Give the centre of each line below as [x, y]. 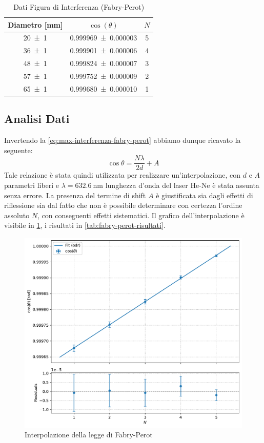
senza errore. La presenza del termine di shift [75, 195]
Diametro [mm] [35, 24]
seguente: [18, 150]
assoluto [17, 215]
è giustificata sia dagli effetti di [205, 195]
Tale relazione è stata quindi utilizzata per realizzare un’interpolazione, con [123, 175]
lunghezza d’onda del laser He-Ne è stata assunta [182, 185]
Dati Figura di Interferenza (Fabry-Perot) [79, 7]
